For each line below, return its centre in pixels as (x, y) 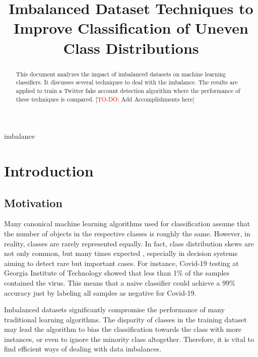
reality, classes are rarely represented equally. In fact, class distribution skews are (129, 243)
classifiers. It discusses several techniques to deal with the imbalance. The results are (127, 82)
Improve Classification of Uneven (131, 28)
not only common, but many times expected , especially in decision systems (121, 253)
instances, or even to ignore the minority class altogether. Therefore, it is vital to (129, 339)
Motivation (33, 202)
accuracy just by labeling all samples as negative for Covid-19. (100, 292)
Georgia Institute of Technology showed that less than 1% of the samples (117, 273)
